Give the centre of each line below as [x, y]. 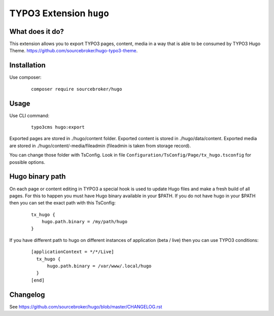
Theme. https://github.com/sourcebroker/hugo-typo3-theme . [74, 51]
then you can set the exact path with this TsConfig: [63, 203]
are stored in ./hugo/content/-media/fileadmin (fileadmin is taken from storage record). [100, 146]
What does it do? [37, 31]
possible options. [27, 162]
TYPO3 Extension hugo [59, 13]
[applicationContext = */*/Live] [73, 252]
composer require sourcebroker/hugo [77, 89]
